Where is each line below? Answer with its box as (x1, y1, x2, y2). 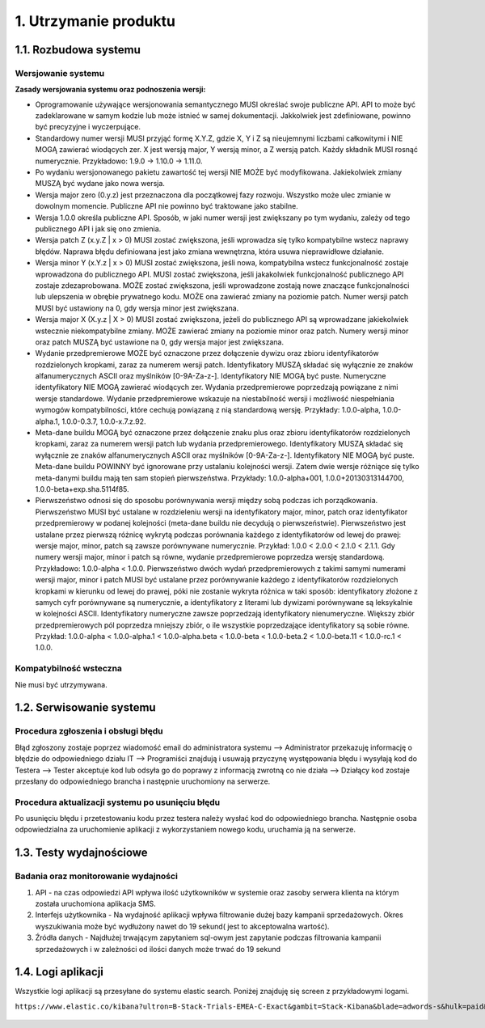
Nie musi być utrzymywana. (15, 679, 108, 689)
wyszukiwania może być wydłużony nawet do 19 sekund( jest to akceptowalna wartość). (35, 921, 330, 931)
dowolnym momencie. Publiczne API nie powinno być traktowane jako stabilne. (35, 201, 298, 211)
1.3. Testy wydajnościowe (15, 846, 149, 860)
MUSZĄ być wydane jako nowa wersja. (35, 179, 166, 188)
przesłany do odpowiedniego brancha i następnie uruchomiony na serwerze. (15, 776, 271, 786)
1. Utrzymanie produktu (15, 12, 175, 30)
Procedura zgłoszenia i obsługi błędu (15, 726, 163, 737)
